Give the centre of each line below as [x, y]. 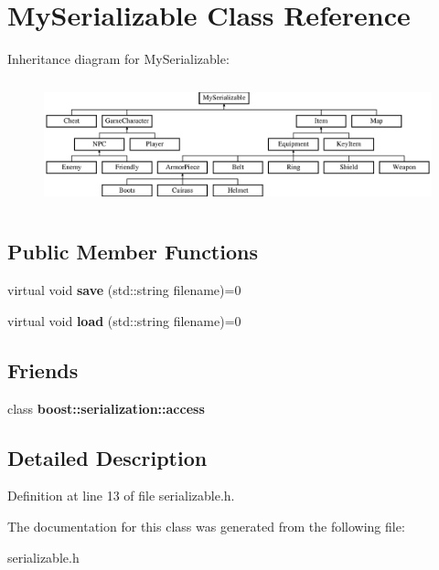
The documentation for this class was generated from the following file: [206, 526]
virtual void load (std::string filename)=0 [124, 320]
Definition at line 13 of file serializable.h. [121, 496]
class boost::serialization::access [106, 408]
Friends [43, 369]
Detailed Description [107, 457]
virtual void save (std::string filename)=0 [124, 290]
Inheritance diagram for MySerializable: [118, 59]
